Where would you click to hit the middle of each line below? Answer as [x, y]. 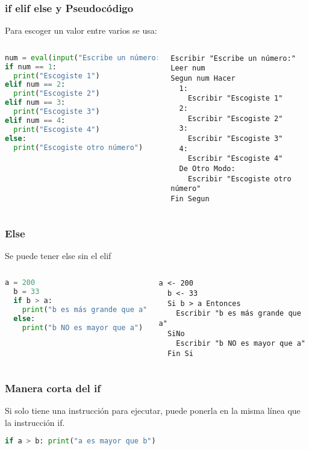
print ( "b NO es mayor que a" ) [83, 327]
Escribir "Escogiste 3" [235, 139]
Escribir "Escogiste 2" [235, 118]
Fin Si [180, 354]
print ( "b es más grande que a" [85, 310]
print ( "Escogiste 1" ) [57, 76]
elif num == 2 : [35, 85]
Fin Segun [190, 199]
